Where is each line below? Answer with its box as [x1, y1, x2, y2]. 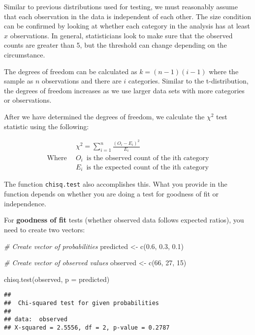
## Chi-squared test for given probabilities [4, 299, 159, 307]
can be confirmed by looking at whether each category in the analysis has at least [4, 21, 250, 31]
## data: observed [4, 316, 67, 323]
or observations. [4, 95, 52, 105]
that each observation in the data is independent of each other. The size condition [4, 11, 251, 21]
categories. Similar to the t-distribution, [128, 76, 249, 86]
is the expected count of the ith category [86, 164, 209, 171]
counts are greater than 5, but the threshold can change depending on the [4, 40, 227, 50]
